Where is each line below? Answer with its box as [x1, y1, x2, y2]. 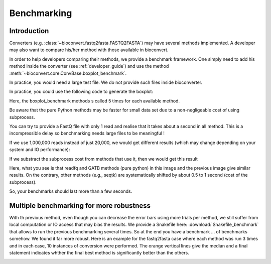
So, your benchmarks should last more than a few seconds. [9, 188, 132, 194]
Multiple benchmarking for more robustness [9, 201, 151, 210]
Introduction [9, 27, 49, 35]
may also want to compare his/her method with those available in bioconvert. [9, 47, 169, 53]
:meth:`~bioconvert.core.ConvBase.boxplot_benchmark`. [9, 70, 127, 76]
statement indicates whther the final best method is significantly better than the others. [9, 249, 189, 255]
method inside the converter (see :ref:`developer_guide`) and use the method [9, 63, 169, 69]
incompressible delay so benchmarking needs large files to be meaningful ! [9, 130, 165, 137]
